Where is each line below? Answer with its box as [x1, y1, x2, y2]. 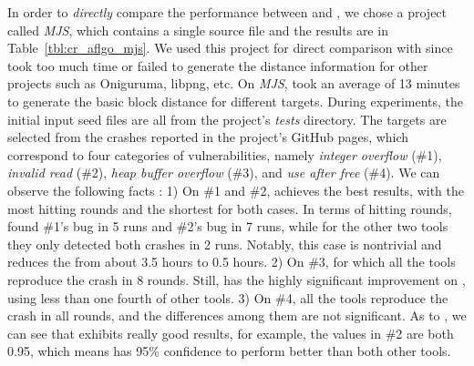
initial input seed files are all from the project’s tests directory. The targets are [7, 109, 447, 128]
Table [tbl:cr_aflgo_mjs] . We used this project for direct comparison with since [7, 38, 453, 57]
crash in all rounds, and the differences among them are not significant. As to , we [7, 306, 467, 325]
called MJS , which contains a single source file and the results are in [7, 20, 388, 39]
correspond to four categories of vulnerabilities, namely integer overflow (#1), [7, 145, 442, 164]
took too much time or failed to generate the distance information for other [7, 56, 428, 75]
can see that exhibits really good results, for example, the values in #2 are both [7, 323, 454, 342]
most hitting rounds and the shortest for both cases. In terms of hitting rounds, [7, 198, 452, 218]
